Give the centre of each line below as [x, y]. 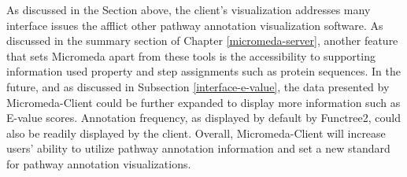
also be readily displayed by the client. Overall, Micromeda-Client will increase [196, 133]
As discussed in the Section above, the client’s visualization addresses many [189, 9]
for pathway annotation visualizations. [99, 163]
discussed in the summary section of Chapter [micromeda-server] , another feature [202, 41]
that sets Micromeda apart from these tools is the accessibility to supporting [191, 55]
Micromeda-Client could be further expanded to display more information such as [203, 102]
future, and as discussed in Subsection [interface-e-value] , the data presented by [198, 86]
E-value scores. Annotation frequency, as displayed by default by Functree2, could [203, 118]
